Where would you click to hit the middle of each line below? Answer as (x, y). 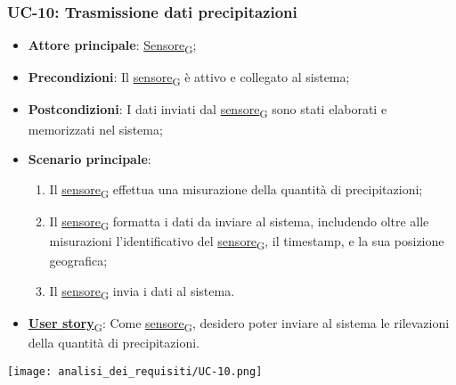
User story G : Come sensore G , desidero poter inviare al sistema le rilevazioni (239, 324)
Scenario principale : (90, 159)
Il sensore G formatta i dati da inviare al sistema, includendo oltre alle (239, 222)
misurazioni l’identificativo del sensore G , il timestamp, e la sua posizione (247, 242)
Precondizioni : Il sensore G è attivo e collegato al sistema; (189, 78)
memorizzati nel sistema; (95, 129)
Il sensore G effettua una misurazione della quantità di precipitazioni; (236, 190)
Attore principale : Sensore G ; (112, 46)
